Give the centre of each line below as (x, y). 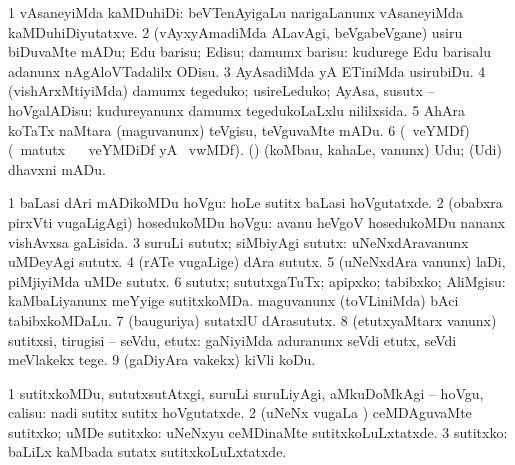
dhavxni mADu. (57, 168)
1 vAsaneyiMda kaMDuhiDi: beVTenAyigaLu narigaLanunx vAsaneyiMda (235, 12)
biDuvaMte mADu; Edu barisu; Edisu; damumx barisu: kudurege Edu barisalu (249, 51)
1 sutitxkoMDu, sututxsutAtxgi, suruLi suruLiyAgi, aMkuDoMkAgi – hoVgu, (246, 392)
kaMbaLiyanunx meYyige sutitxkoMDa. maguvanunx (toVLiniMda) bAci (233, 300)
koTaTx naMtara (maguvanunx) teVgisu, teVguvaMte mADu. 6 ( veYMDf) (239, 129)
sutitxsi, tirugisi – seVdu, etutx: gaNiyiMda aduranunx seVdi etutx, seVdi (232, 339)
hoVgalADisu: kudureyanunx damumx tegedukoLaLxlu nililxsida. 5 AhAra (237, 109)
